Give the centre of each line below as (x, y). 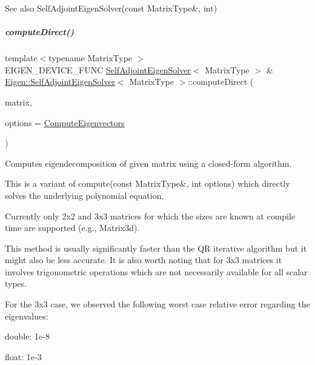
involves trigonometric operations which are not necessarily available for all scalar (156, 271)
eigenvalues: (27, 316)
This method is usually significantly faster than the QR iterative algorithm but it (156, 248)
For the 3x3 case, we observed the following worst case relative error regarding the (157, 304)
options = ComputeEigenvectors (65, 122)
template (21, 58)
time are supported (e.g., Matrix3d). (72, 228)
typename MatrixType (91, 58)
